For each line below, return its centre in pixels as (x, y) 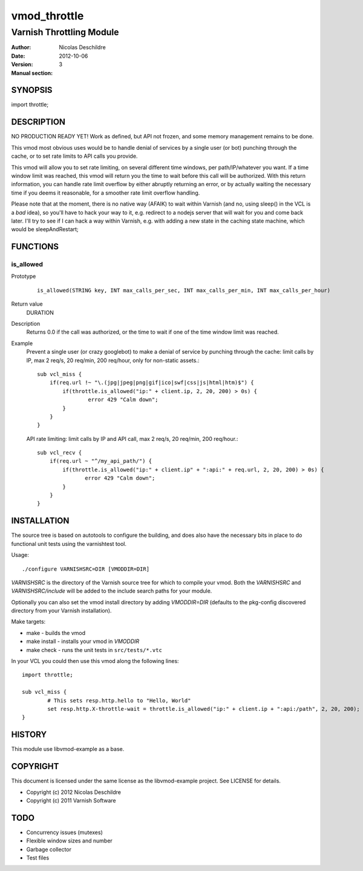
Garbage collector (49, 849)
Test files (38, 858)
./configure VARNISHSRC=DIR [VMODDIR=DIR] (86, 569)
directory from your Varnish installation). (61, 611)
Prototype (24, 277)
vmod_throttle (47, 16)
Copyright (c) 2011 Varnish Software (71, 800)
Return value (27, 304)
